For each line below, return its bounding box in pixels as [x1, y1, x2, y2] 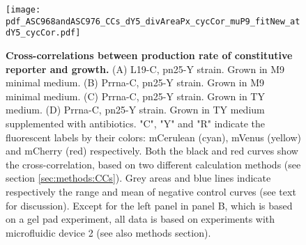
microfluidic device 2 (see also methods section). [6, 225, 211, 239]
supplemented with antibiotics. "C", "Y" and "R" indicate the [6, 116, 266, 130]
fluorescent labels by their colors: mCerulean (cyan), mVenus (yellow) [6, 129, 301, 144]
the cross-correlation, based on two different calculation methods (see [6, 157, 301, 171]
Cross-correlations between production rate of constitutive [6, 47, 293, 62]
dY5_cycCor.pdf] [6, 28, 81, 38]
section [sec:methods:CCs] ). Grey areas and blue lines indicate [6, 171, 271, 185]
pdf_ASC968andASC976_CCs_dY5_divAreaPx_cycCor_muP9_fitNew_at [6, 16, 300, 26]
